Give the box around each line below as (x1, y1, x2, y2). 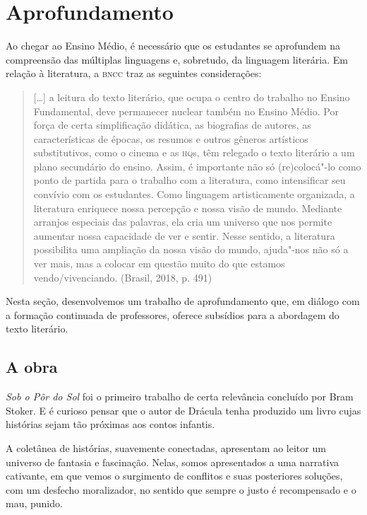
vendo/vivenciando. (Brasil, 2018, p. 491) (33, 270, 212, 284)
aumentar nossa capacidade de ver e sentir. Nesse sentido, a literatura (33, 228, 335, 243)
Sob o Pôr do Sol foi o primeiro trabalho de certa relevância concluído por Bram (6, 389, 354, 404)
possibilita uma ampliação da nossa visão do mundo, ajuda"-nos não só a (33, 242, 349, 257)
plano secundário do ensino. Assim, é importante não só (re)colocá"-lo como (33, 158, 361, 173)
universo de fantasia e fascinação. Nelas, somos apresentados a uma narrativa (6, 454, 339, 469)
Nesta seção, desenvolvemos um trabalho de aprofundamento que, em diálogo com (6, 294, 360, 308)
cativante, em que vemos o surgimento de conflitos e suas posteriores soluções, (6, 468, 343, 483)
